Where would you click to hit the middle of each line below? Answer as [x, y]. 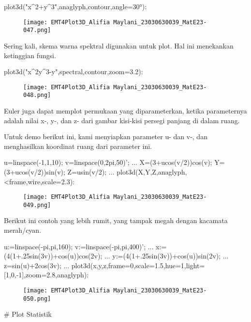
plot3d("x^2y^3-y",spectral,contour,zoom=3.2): [74, 72]
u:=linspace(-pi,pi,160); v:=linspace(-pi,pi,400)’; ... [79, 246]
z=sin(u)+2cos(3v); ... [37, 265]
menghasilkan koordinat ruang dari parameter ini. [78, 146]
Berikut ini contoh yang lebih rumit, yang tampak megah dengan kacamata [116, 220]
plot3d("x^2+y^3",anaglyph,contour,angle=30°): [75, 6]
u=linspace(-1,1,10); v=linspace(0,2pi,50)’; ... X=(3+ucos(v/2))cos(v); [108, 162]
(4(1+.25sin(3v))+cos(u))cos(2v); [53, 256]
